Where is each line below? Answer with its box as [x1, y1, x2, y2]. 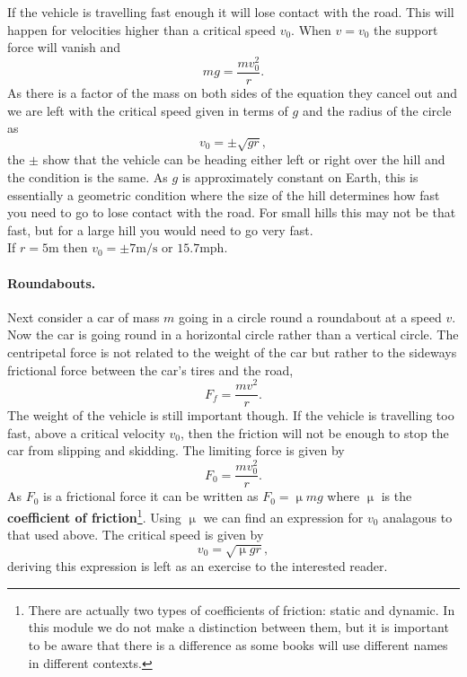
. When [291, 20, 331, 39]
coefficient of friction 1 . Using [7, 505, 181, 526]
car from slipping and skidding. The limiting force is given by [7, 441, 345, 460]
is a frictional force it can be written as [43, 487, 259, 506]
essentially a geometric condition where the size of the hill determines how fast [7, 185, 440, 204]
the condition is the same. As [7, 167, 168, 186]
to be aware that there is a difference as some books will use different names [28, 636, 448, 655]
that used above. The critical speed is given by [7, 525, 264, 544]
